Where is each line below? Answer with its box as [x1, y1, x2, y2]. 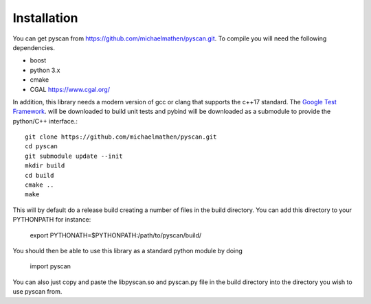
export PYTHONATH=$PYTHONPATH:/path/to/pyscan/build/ [30, 231, 202, 239]
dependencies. [12, 43, 55, 51]
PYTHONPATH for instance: [12, 215, 91, 224]
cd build [25, 172, 54, 179]
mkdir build [25, 162, 65, 169]
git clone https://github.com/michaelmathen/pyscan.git [25, 133, 217, 141]
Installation [12, 10, 78, 25]
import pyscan [30, 262, 71, 270]
